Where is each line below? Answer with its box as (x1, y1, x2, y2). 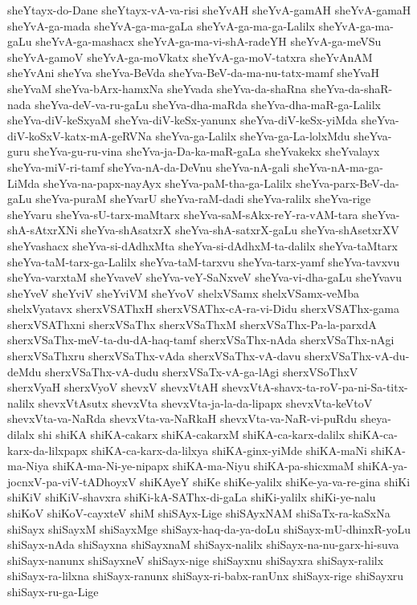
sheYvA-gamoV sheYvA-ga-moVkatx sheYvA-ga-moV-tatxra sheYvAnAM (7, 48, 373, 65)
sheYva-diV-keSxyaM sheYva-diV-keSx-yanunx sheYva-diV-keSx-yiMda (7, 112, 358, 128)
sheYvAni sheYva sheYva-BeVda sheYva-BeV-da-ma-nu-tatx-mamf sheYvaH (7, 64, 380, 81)
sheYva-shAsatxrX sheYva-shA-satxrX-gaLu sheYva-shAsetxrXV (80, 221, 399, 238)
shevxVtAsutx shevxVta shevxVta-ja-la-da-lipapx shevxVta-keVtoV (38, 394, 373, 411)
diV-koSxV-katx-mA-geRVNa (7, 127, 152, 144)
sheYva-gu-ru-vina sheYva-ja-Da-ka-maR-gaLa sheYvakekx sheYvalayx (33, 143, 380, 160)
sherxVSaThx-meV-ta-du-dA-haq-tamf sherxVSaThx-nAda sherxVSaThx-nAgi (7, 331, 395, 348)
